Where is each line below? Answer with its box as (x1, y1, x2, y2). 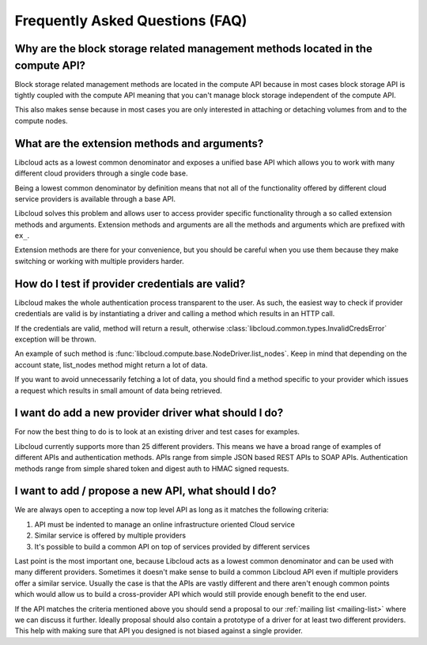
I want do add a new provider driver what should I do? (14, 406, 284, 420)
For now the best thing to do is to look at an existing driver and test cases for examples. (14, 427, 300, 436)
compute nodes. (14, 115, 68, 126)
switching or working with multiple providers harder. (14, 256, 185, 266)
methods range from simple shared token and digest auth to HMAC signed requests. (14, 463, 289, 473)
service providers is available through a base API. (14, 194, 176, 203)
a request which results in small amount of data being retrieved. (14, 386, 223, 395)
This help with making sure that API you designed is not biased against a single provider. (14, 626, 304, 636)
